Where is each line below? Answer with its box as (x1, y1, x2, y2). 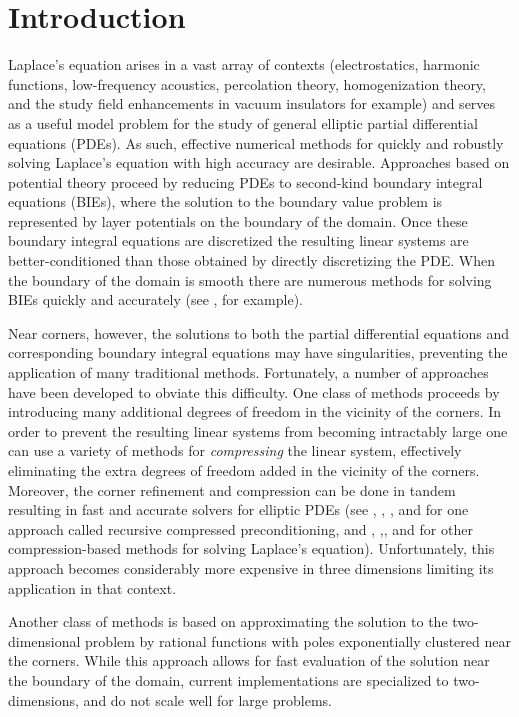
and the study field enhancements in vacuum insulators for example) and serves (8, 93, 496, 114)
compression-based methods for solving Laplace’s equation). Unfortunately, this (8, 538, 495, 559)
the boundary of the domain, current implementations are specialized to (8, 669, 449, 690)
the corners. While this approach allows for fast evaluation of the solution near (8, 650, 490, 671)
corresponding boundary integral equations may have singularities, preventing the (8, 342, 508, 363)
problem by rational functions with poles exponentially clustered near (85, 630, 511, 651)
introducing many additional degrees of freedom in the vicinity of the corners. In (8, 401, 502, 422)
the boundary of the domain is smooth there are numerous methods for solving (8, 269, 492, 290)
